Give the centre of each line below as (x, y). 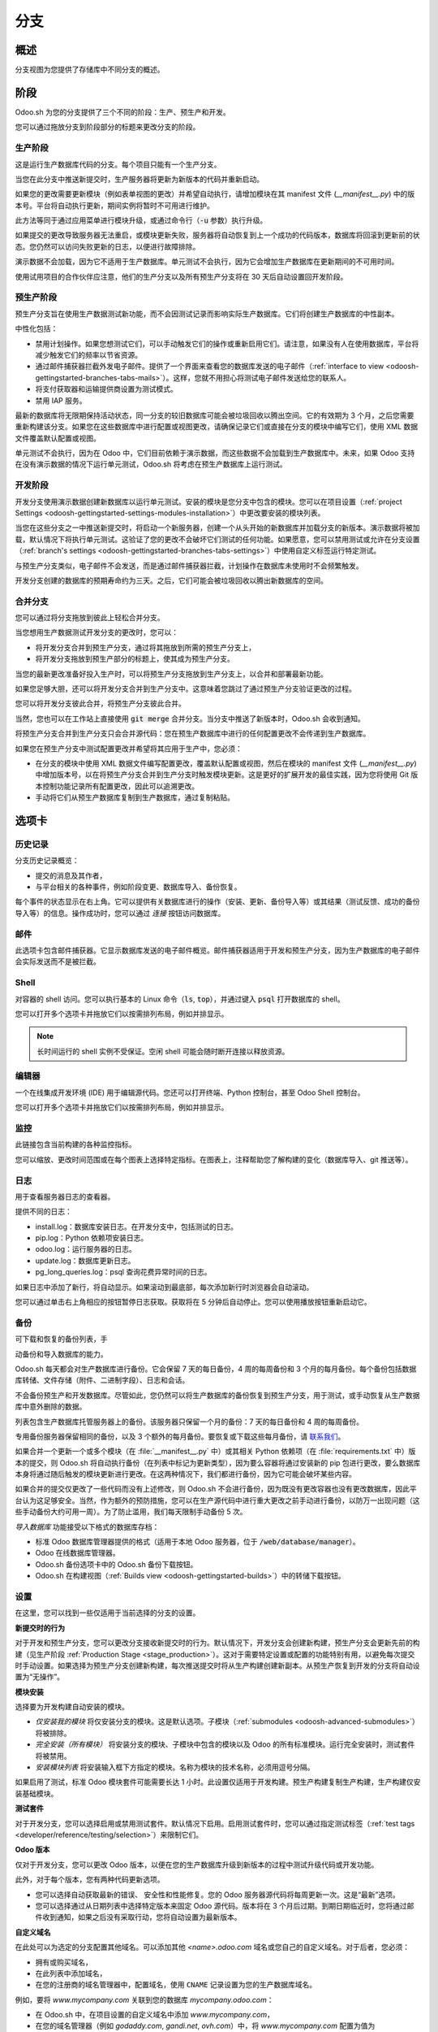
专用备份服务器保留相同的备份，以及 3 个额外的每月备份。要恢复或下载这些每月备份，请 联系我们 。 (180, 1436)
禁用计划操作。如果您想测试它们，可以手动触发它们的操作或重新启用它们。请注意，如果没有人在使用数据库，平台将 (227, 343)
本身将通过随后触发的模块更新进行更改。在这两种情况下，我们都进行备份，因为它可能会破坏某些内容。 (185, 1474)
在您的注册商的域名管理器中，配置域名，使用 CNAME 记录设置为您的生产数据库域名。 (176, 1985)
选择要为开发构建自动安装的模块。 (72, 1707)
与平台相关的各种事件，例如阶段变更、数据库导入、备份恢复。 (138, 887)
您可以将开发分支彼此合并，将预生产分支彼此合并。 (100, 704)
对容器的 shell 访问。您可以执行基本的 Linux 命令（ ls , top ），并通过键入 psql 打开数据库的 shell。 (180, 999)
